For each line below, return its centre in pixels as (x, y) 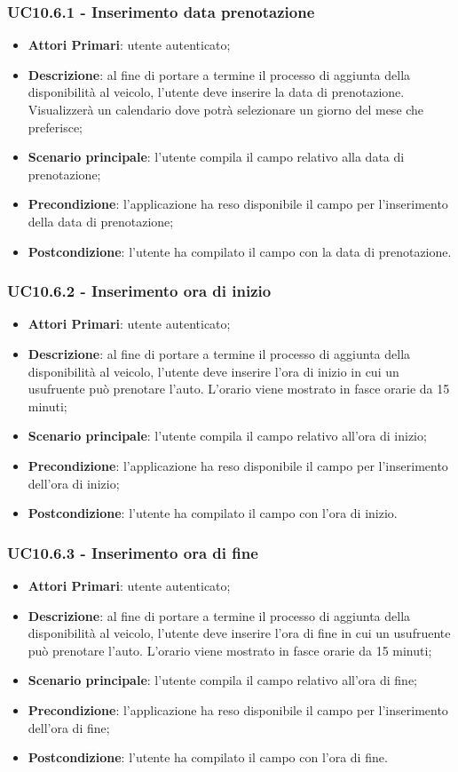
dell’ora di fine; (69, 727)
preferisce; (55, 127)
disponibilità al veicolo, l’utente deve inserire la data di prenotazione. (216, 92)
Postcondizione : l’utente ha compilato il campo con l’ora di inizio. (213, 513)
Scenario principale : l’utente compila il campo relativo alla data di (216, 157)
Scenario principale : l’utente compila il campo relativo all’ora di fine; (223, 680)
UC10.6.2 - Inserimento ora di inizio (139, 291)
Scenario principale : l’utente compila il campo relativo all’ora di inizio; (227, 436)
